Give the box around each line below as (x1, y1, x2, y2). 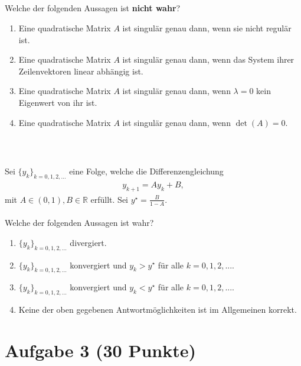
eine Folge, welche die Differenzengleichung (69, 165, 224, 177)
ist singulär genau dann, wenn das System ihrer (122, 53, 295, 66)
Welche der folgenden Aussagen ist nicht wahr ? (5, 2, 181, 14)
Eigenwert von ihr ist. (18, 96, 97, 108)
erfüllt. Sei (90, 193, 129, 205)
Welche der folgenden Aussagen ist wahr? (5, 216, 154, 229)
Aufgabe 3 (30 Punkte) (5, 338, 197, 362)
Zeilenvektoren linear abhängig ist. (18, 64, 143, 77)
